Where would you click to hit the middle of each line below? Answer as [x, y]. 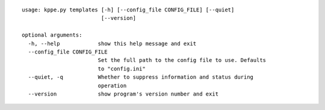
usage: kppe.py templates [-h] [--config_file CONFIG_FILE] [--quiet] [128, 10]
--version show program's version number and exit [123, 94]
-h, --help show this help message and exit [112, 43]
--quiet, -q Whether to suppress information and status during [141, 77]
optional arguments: [52, 35]
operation [112, 85]
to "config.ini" [122, 69]
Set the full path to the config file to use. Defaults [182, 60]
